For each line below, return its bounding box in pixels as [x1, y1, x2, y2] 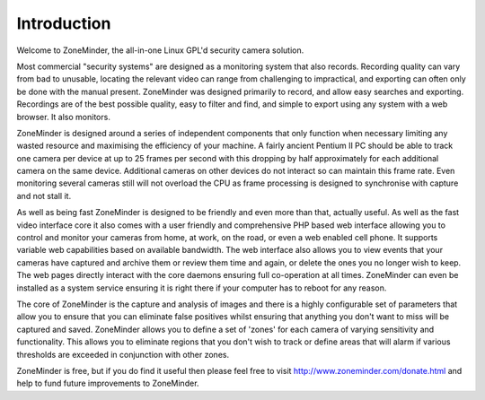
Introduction [16, 13, 111, 33]
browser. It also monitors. [16, 111, 111, 122]
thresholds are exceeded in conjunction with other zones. [16, 349, 229, 360]
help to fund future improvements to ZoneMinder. [16, 378, 199, 389]
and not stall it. [16, 190, 72, 201]
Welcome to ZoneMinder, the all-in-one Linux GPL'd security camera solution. [16, 45, 304, 56]
